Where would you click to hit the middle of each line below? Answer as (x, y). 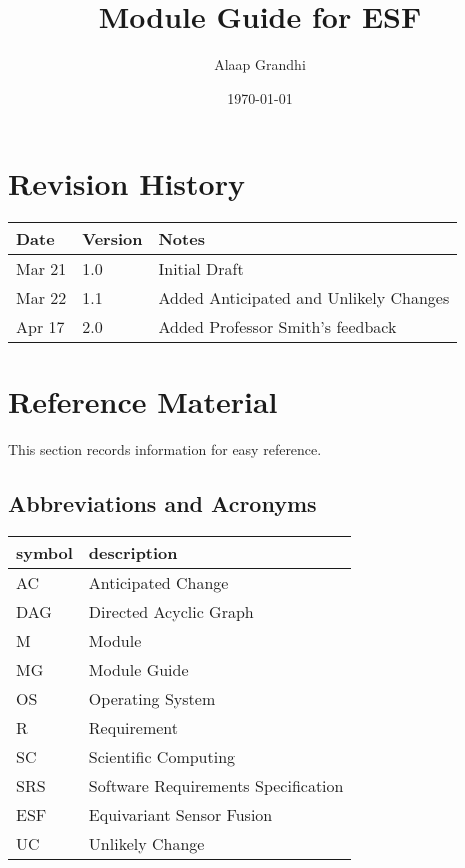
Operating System (152, 699)
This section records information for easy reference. (165, 449)
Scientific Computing (162, 757)
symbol (44, 553)
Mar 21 (41, 269)
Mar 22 (41, 298)
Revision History (126, 183)
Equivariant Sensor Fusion (180, 815)
